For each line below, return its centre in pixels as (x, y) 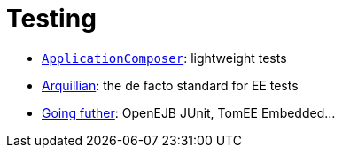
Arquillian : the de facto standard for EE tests (170, 85)
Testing (51, 19)
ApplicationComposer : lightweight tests (164, 58)
